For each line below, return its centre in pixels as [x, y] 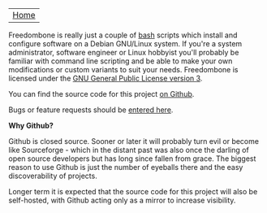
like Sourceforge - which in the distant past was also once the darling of [129, 150]
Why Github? [31, 126]
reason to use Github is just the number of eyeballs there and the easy [126, 167]
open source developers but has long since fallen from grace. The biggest [132, 159]
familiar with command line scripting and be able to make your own [121, 61]
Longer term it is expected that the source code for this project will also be [133, 191]
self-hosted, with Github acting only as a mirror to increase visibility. [122, 200]
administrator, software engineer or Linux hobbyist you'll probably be [124, 52]
